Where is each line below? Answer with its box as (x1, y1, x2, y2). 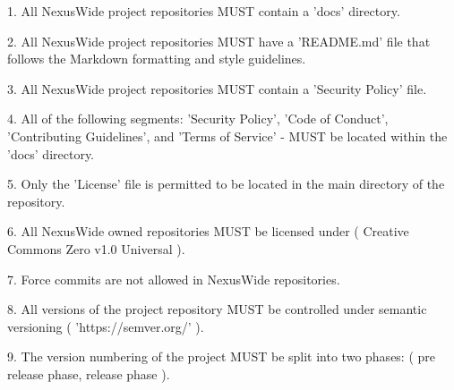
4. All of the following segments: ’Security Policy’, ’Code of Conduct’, (7, 109, 389, 128)
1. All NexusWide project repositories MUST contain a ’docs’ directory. (7, 2, 400, 20)
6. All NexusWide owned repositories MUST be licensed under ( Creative (7, 222, 409, 241)
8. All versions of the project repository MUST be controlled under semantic (7, 300, 427, 318)
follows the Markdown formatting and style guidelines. (7, 49, 306, 68)
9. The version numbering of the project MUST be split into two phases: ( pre (7, 347, 436, 366)
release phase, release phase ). (7, 364, 170, 383)
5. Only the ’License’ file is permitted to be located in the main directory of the (7, 174, 445, 193)
